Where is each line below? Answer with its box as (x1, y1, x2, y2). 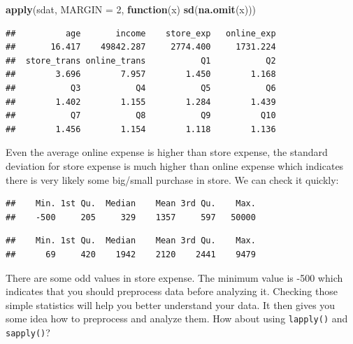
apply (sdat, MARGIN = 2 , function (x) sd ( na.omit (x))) (6, 2, 257, 16)
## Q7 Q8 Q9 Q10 (6, 110, 276, 121)
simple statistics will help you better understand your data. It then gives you (6, 297, 336, 312)
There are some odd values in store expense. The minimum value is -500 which (6, 270, 343, 285)
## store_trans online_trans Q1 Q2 (6, 55, 276, 66)
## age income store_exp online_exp (6, 28, 276, 38)
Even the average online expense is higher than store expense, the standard (6, 145, 328, 159)
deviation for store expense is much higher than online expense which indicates (6, 158, 344, 173)
